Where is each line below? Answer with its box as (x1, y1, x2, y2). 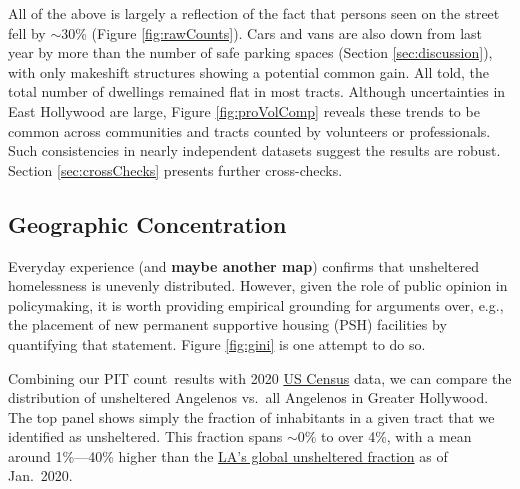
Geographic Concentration (8, 208, 287, 239)
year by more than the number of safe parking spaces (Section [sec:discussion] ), (8, 42, 493, 63)
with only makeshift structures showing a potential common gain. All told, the (8, 61, 490, 82)
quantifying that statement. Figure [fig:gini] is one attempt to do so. (8, 333, 426, 354)
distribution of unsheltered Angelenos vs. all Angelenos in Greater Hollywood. (8, 387, 489, 408)
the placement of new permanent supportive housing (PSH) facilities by (8, 314, 447, 335)
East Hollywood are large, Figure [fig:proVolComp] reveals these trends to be (8, 100, 480, 121)
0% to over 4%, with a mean (297, 426, 472, 447)
